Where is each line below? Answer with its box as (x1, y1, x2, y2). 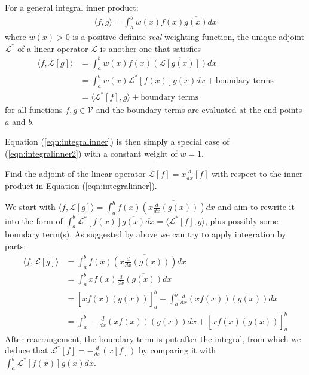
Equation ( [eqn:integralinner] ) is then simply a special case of (5, 135, 230, 148)
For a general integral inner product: (5, 1, 139, 13)
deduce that (5, 344, 48, 356)
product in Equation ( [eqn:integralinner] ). (5, 179, 157, 191)
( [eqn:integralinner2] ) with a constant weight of (5, 147, 178, 160)
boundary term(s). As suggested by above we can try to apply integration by (5, 228, 286, 240)
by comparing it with (138, 344, 216, 356)
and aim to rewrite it (218, 200, 295, 213)
